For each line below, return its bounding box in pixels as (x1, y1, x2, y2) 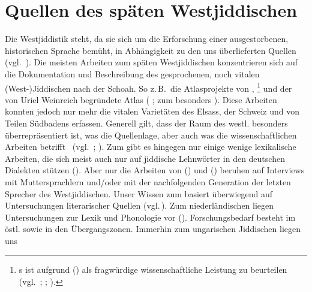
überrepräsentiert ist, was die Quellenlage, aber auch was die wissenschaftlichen (5, 128, 297, 141)
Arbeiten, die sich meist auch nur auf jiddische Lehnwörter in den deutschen (5, 152, 285, 164)
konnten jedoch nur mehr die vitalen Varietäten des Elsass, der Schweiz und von (5, 105, 300, 118)
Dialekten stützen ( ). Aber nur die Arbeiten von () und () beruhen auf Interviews (5, 164, 305, 176)
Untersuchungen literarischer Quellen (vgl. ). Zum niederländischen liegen (5, 199, 274, 212)
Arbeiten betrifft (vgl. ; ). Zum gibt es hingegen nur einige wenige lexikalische (5, 140, 296, 153)
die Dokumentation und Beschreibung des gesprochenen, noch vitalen (5, 67, 260, 80)
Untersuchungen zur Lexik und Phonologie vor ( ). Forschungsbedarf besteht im (5, 210, 296, 223)
